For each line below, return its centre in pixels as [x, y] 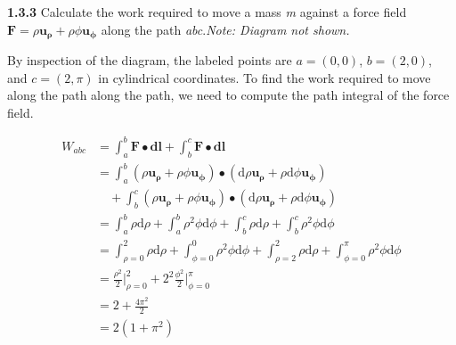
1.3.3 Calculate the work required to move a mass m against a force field [207, 12]
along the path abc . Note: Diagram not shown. [225, 29]
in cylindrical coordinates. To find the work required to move [265, 77]
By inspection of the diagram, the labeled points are [150, 60]
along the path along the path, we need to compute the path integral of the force [228, 95]
